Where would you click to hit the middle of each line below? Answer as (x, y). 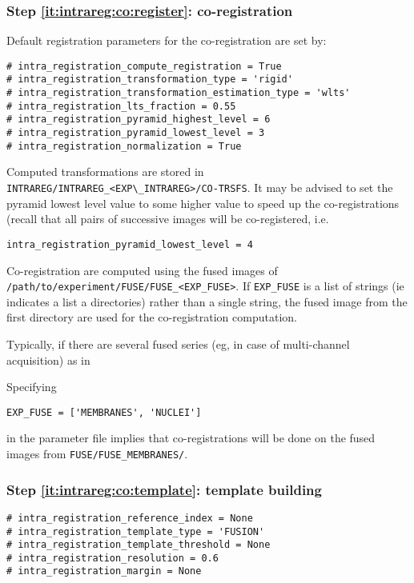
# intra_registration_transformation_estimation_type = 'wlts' (179, 93)
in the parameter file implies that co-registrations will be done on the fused (191, 438)
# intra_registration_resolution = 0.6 (113, 558)
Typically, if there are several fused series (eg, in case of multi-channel (178, 343)
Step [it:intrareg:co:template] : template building (164, 489)
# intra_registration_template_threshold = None (139, 545)
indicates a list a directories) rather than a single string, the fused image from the (207, 301)
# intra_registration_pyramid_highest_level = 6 (139, 120)
